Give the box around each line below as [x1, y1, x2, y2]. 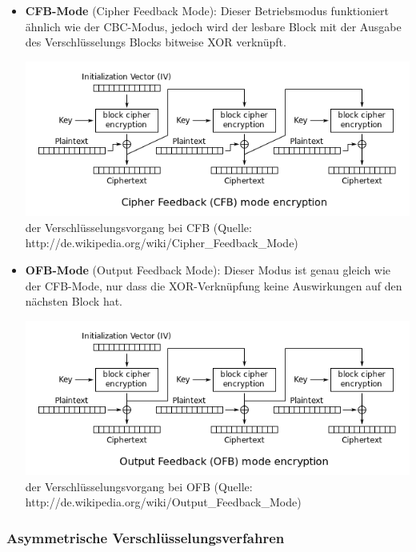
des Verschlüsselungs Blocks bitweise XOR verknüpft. [25, 34, 286, 50]
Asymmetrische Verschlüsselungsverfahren [6, 527, 285, 547]
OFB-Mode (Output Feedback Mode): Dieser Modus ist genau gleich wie [25, 261, 391, 278]
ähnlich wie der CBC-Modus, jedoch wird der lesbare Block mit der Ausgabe [25, 18, 402, 34]
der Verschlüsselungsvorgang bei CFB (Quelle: [25, 218, 252, 235]
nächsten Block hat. [25, 293, 123, 310]
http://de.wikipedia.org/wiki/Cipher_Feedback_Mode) [25, 234, 298, 251]
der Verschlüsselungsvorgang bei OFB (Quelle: [25, 478, 253, 494]
